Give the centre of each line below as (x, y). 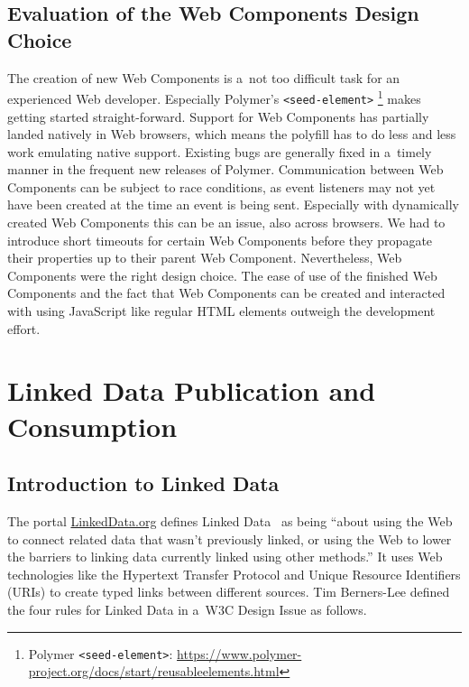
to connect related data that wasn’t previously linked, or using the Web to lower (230, 538)
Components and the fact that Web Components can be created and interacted (226, 293)
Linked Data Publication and (192, 390)
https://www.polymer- (239, 653)
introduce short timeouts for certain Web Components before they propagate (220, 240)
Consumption (92, 426)
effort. (24, 328)
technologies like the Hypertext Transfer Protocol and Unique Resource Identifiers (234, 574)
